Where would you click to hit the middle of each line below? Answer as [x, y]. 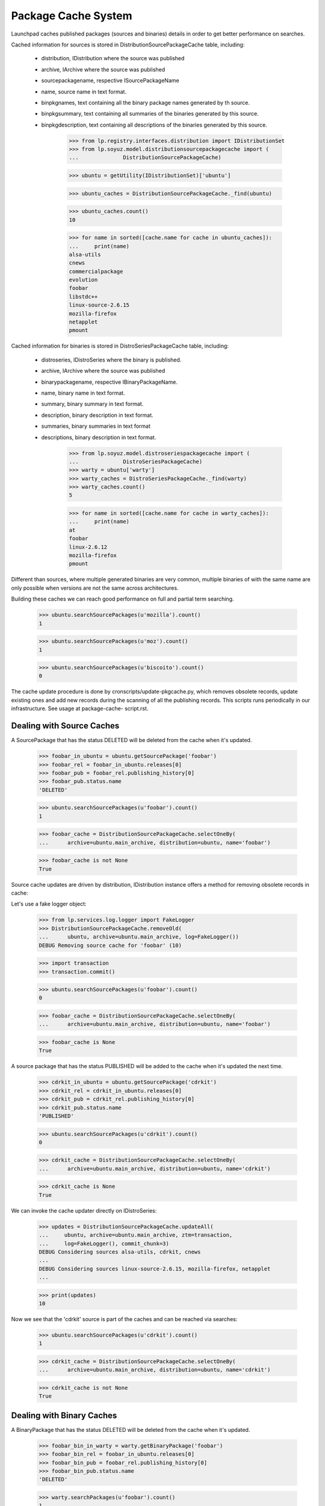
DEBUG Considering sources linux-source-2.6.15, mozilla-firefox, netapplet [155, 1269]
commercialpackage [96, 271]
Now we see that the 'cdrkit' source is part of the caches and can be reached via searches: [124, 1319]
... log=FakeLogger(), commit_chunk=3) [104, 1243]
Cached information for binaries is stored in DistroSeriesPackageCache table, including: [120, 346]
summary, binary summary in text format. [92, 404]
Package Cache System [72, 16]
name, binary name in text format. [83, 393]
